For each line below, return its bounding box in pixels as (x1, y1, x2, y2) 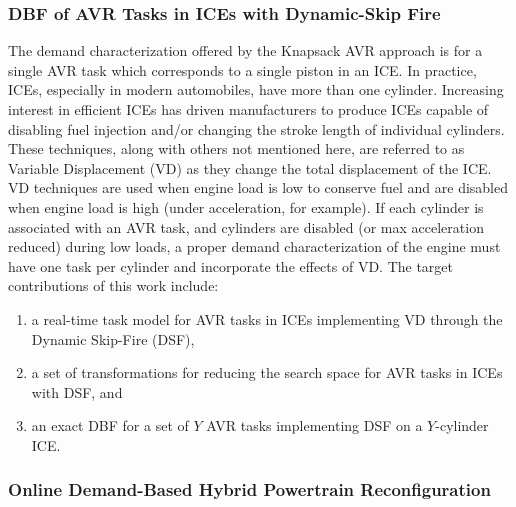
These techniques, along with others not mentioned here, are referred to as (8, 138, 465, 159)
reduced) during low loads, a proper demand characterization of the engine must (8, 236, 501, 257)
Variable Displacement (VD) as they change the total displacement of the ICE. (8, 157, 492, 178)
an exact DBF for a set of (31, 415, 189, 436)
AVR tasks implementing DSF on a (206, 415, 423, 436)
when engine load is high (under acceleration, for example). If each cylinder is (8, 196, 484, 217)
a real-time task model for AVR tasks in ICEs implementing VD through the (31, 308, 503, 329)
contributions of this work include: (8, 275, 219, 296)
